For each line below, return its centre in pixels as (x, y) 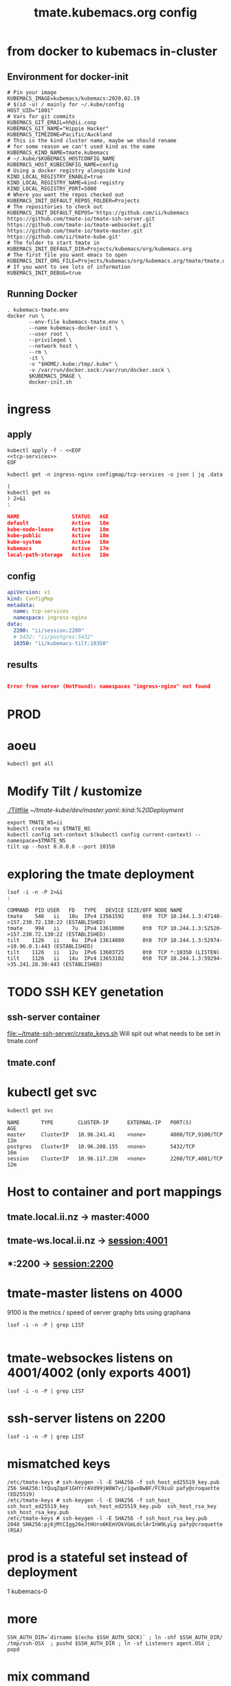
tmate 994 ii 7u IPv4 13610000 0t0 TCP (87, 929)
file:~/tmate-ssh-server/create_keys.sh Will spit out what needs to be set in (114, 1033)
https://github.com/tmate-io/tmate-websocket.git (80, 225)
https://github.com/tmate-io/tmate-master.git (75, 231)
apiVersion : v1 (29, 592)
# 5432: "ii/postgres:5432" (54, 637)
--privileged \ (50, 340)
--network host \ (53, 346)
